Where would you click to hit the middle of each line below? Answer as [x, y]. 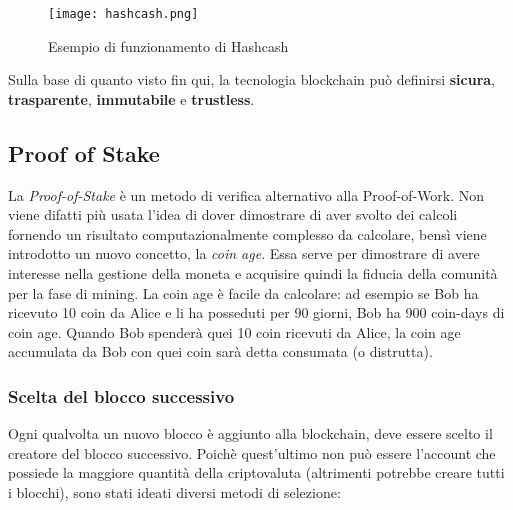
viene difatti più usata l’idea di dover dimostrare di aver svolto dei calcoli [233, 214]
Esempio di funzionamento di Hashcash [168, 45]
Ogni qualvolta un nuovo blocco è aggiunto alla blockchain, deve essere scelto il [250, 433]
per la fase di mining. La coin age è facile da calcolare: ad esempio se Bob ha [243, 292]
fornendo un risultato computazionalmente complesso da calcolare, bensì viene [247, 233]
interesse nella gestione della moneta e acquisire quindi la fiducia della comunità [253, 273]
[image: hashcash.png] [123, 14]
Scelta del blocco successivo [121, 395]
